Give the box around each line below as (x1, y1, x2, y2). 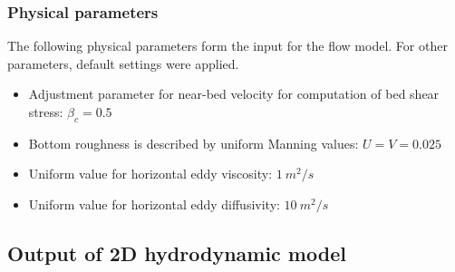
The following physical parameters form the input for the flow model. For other (7, 36, 448, 55)
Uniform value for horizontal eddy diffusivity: (28, 194, 280, 213)
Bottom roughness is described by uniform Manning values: (28, 133, 359, 152)
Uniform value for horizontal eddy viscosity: (28, 164, 273, 183)
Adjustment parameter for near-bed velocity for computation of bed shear (28, 84, 440, 103)
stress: (28, 102, 63, 121)
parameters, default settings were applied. (7, 53, 239, 73)
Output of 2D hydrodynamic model (7, 238, 346, 267)
